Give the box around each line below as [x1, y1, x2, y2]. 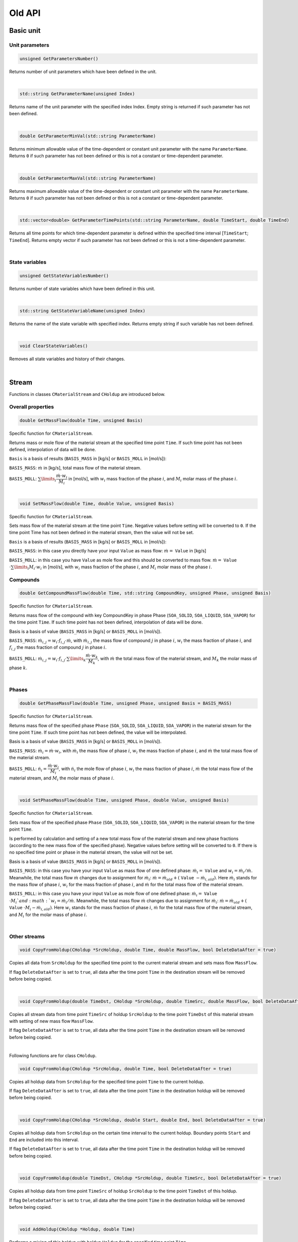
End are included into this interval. [9, 1137, 79, 1143]
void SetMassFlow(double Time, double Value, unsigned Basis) [19, 501, 174, 506]
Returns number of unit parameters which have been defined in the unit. [9, 69, 157, 75]
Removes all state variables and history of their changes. [9, 356, 125, 362]
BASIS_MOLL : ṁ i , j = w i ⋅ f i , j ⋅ [9, 656, 67, 663]
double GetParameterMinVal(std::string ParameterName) [19, 133, 156, 139]
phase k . [9, 665, 27, 671]
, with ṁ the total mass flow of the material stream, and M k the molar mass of [97, 656, 257, 663]
